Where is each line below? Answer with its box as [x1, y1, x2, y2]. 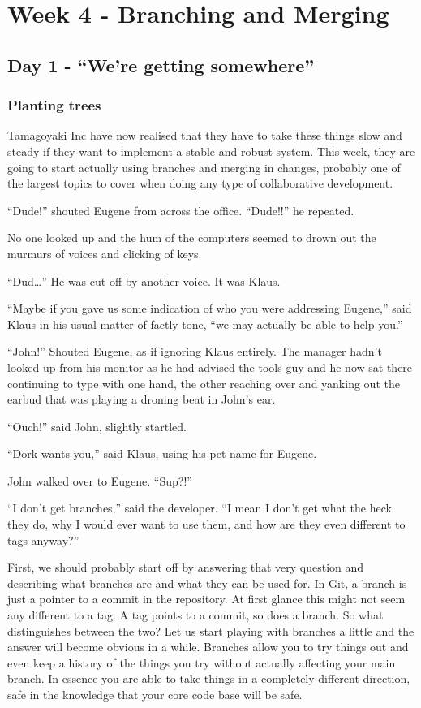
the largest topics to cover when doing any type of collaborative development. [7, 175, 393, 192]
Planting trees [7, 95, 101, 115]
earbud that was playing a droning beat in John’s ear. [7, 391, 276, 408]
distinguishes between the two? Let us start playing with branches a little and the [7, 622, 415, 639]
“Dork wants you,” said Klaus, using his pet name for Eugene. [7, 445, 317, 462]
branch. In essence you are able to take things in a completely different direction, [7, 670, 410, 687]
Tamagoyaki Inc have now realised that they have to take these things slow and [7, 127, 402, 144]
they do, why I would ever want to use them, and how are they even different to [7, 516, 406, 533]
